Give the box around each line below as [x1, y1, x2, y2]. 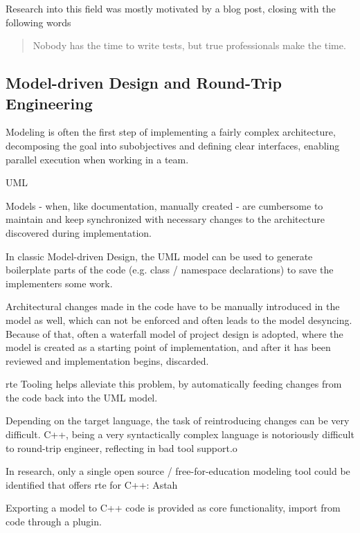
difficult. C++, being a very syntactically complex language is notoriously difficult [6, 427, 354, 442]
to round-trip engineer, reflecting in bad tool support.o [6, 440, 237, 455]
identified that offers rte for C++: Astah [6, 477, 178, 491]
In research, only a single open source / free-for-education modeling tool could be [6, 464, 350, 478]
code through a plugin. [6, 514, 102, 529]
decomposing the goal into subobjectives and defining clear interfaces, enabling [6, 138, 340, 152]
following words [6, 15, 71, 29]
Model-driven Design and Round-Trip [6, 72, 282, 93]
